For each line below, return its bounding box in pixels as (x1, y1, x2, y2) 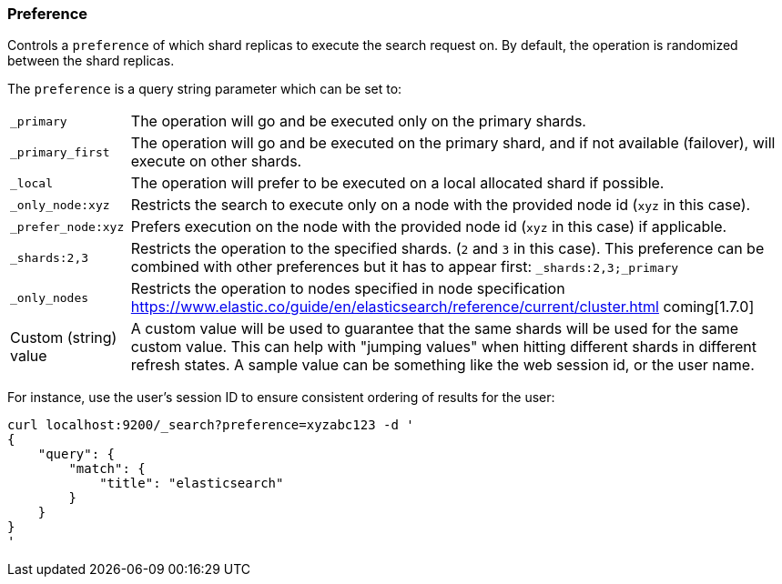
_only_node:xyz (10, 197, 110, 212)
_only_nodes (10, 290, 89, 305)
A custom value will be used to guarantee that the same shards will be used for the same (130, 319, 738, 338)
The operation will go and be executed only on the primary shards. (130, 112, 586, 131)
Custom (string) (10, 328, 117, 347)
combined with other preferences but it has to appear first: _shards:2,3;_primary (130, 257, 679, 277)
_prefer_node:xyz (10, 219, 125, 234)
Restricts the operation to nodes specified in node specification (130, 279, 565, 298)
